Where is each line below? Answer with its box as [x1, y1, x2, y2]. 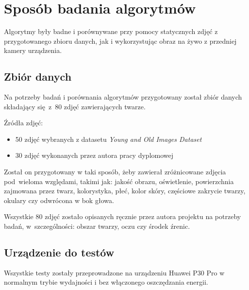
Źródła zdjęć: [4, 118, 43, 128]
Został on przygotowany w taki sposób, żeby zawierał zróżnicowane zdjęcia [4, 167, 226, 177]
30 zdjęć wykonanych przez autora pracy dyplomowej [15, 150, 174, 160]
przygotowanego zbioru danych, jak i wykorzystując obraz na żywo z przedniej [4, 35, 237, 46]
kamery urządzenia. [4, 45, 62, 55]
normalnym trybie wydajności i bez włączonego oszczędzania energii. [4, 277, 208, 287]
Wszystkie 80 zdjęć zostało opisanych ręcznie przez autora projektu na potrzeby [4, 211, 241, 222]
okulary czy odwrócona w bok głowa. [4, 195, 114, 205]
